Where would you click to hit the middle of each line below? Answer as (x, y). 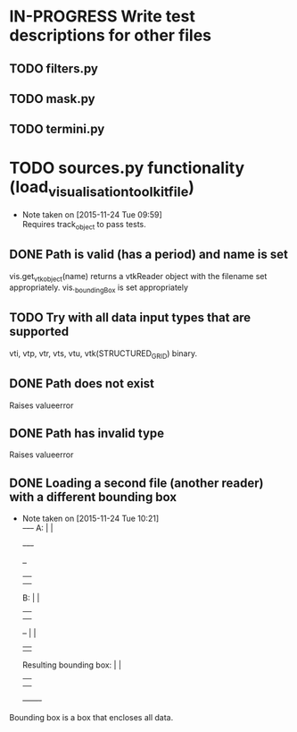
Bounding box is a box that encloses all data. (91, 718)
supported (39, 332)
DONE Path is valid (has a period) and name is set (148, 255)
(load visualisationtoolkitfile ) (102, 188)
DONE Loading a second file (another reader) (136, 483)
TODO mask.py (52, 99)
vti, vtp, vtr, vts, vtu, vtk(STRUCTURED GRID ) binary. (103, 354)
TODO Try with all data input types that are (130, 318)
